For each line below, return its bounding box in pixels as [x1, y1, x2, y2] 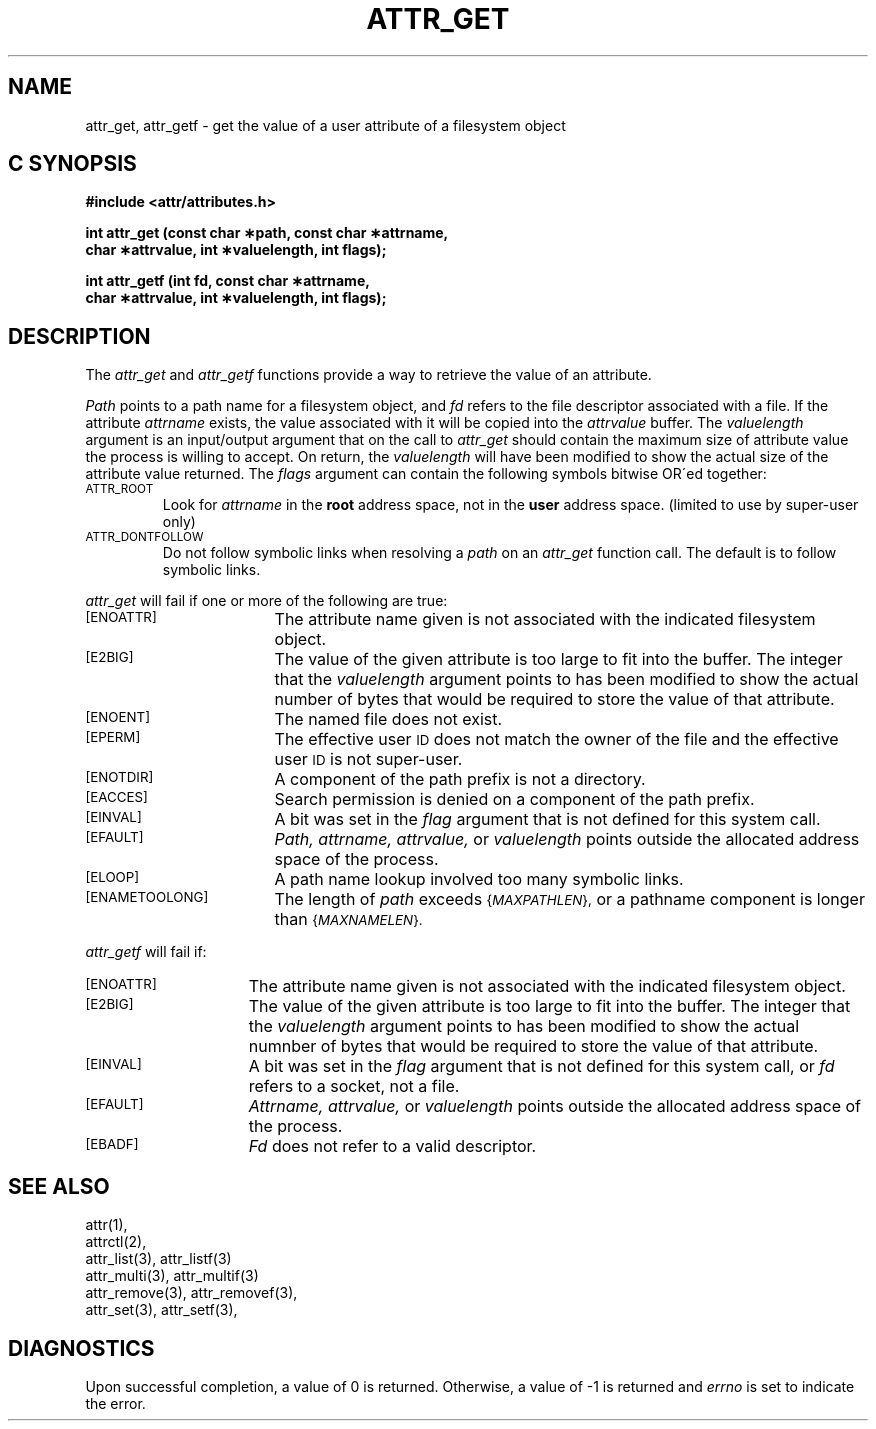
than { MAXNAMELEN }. [274, 909, 423, 930]
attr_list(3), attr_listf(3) [85, 1250, 232, 1268]
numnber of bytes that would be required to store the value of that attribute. [248, 1036, 819, 1057]
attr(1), [85, 1216, 128, 1234]
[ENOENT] [85, 709, 151, 726]
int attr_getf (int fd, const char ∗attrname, [85, 272, 370, 290]
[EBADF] [85, 1136, 139, 1153]
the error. [85, 1394, 146, 1412]
